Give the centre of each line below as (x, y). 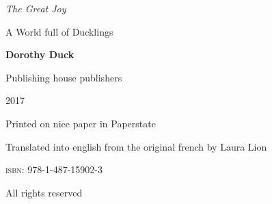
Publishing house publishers (64, 77)
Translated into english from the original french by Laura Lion (136, 146)
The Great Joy (36, 8)
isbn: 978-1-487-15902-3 (54, 169)
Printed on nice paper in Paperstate (81, 123)
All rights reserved (44, 192)
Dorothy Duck (40, 54)
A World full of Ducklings (59, 31)
